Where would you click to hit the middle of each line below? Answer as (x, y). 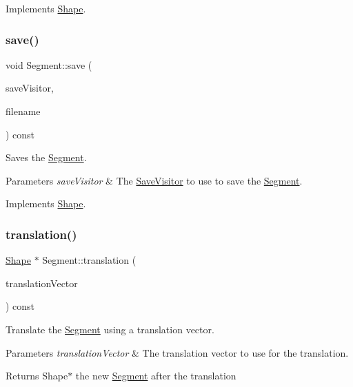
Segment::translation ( (89, 260)
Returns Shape (37, 376)
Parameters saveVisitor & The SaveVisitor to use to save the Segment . (154, 180)
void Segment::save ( (49, 64)
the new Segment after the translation (156, 376)
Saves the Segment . (46, 157)
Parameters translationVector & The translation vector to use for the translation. (177, 352)
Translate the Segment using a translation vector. (110, 329)
